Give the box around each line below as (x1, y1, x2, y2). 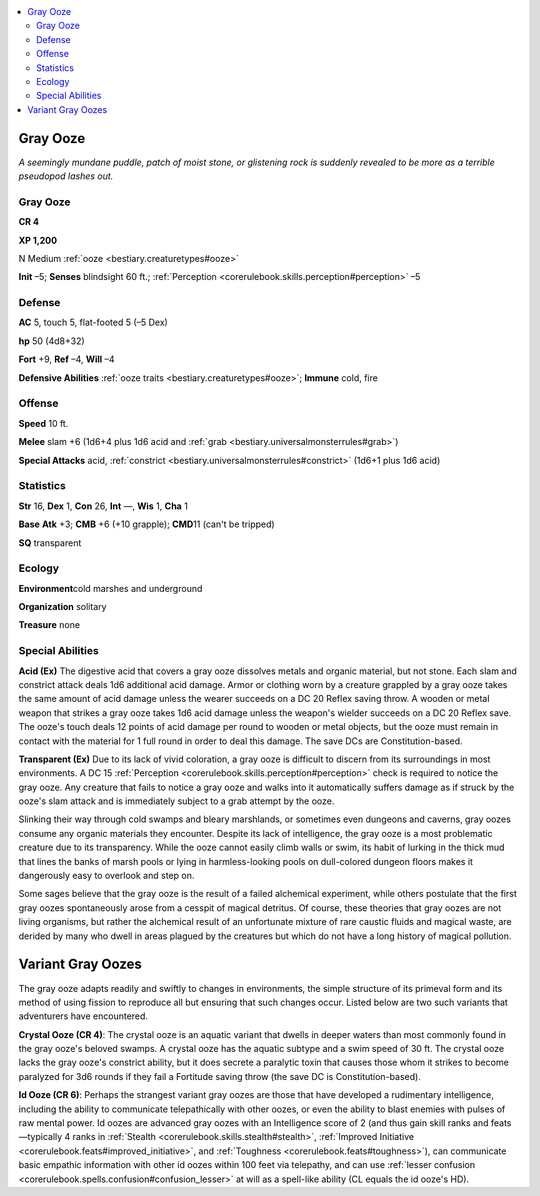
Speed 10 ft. (18, 417, 69, 429)
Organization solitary (18, 601, 107, 613)
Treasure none (18, 619, 80, 631)
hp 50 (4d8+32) (18, 335, 85, 347)
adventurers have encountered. (18, 1010, 149, 1022)
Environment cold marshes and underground (18, 582, 203, 594)
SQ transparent (18, 536, 82, 549)
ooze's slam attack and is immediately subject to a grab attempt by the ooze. (18, 795, 335, 807)
